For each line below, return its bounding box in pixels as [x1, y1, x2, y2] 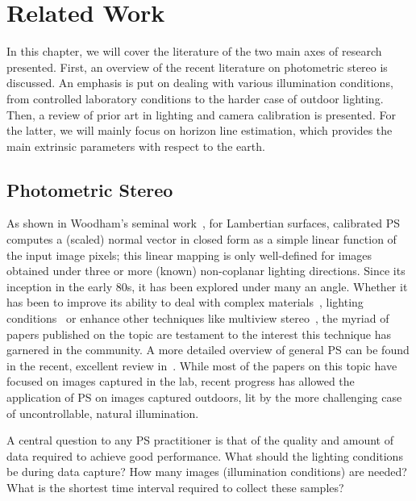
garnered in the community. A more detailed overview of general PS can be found [6, 341, 410, 358]
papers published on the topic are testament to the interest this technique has [6, 325, 391, 342]
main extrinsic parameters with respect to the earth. [6, 137, 265, 154]
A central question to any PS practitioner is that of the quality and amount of [6, 432, 394, 449]
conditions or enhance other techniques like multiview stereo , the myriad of [6, 310, 389, 327]
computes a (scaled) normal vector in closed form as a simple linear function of [6, 231, 397, 248]
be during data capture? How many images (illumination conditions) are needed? [6, 463, 407, 480]
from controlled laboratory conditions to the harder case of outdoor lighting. [6, 90, 384, 106]
